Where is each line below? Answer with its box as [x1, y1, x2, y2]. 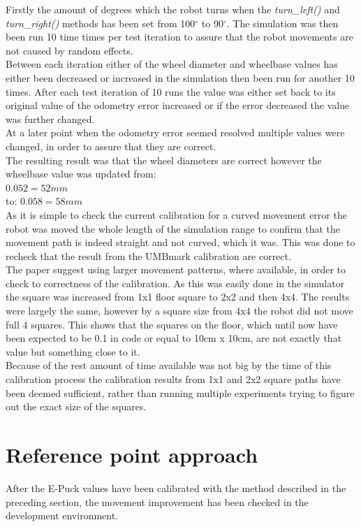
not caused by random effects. [6, 43, 133, 57]
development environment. [6, 508, 119, 523]
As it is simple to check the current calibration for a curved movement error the [6, 207, 347, 222]
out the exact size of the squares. [6, 399, 147, 414]
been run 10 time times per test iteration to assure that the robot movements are [6, 29, 353, 44]
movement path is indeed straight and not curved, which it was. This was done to [6, 235, 355, 250]
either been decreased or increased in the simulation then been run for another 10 [6, 70, 355, 85]
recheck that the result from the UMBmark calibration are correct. [6, 248, 291, 263]
